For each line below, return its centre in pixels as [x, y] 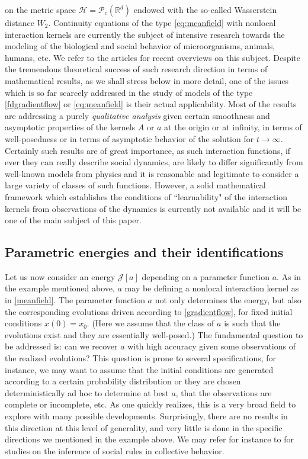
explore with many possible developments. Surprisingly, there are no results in [146, 416]
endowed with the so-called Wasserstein [205, 9]
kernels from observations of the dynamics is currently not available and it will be [153, 208]
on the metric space [40, 9]
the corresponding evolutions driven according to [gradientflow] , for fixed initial [149, 311]
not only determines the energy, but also [228, 300]
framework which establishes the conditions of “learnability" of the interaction [146, 196]
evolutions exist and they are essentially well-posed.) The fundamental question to [154, 334]
